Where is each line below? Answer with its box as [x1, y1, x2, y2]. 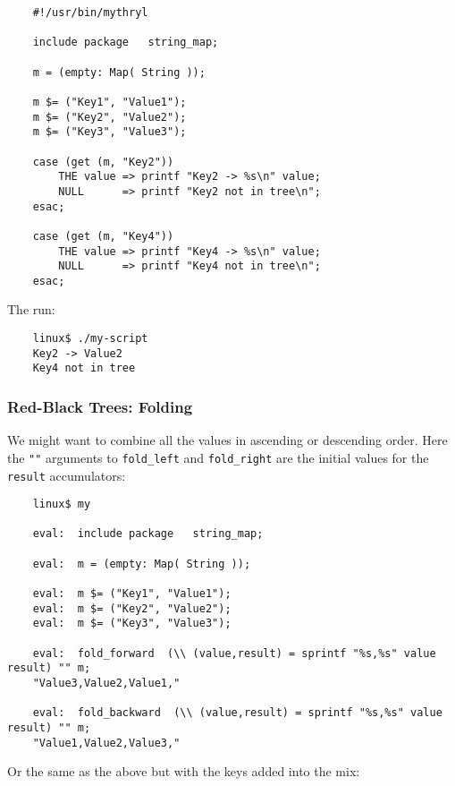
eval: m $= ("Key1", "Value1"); [32, 587, 232, 601]
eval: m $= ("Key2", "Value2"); [32, 602, 232, 615]
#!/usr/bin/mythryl [32, 6, 148, 19]
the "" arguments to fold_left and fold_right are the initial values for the [7, 448, 429, 466]
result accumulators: [7, 466, 126, 484]
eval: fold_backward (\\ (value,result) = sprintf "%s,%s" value [32, 706, 442, 720]
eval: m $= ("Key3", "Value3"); [32, 617, 232, 630]
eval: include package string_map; [32, 527, 264, 541]
